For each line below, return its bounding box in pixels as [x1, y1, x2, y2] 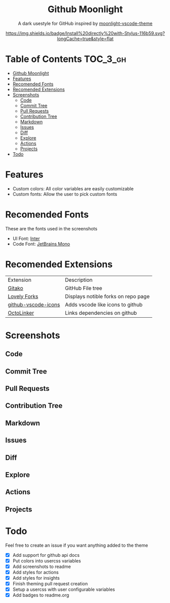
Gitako [8, 284, 24, 291]
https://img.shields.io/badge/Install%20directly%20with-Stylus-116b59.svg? [6, 30, 165, 36]
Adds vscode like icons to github [65, 301, 143, 308]
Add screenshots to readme [12, 563, 71, 569]
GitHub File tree [65, 284, 103, 291]
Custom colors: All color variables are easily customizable [12, 185, 134, 191]
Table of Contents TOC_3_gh [5, 53, 126, 65]
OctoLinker [8, 309, 35, 316]
